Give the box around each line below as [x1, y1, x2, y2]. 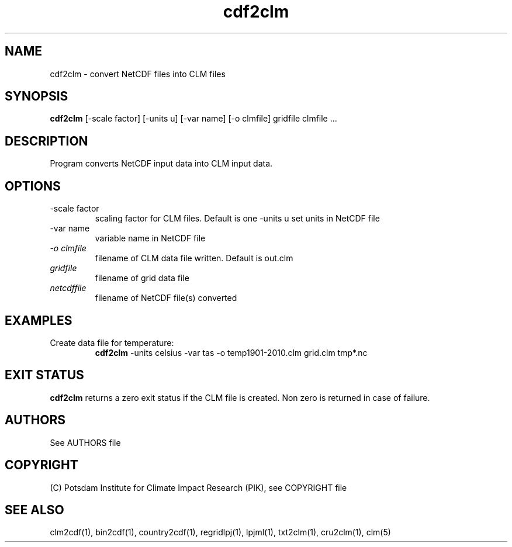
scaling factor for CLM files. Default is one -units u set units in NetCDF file [95, 213, 380, 224]
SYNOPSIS [5, 89, 68, 104]
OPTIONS [5, 178, 61, 193]
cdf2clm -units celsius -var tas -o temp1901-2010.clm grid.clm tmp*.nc [95, 347, 368, 358]
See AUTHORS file [50, 437, 121, 448]
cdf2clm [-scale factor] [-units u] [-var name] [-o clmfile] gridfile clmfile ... [50, 113, 337, 124]
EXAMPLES [5, 313, 72, 328]
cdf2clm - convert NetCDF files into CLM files [50, 68, 226, 79]
